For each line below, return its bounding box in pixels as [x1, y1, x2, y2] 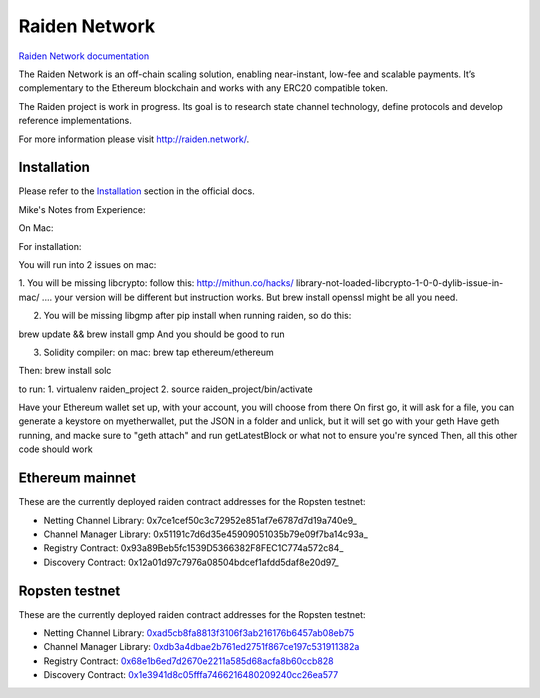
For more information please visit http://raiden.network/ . [18, 133, 250, 145]
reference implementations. [18, 115, 132, 127]
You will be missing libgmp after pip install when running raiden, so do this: [43, 310, 352, 322]
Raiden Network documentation [18, 50, 150, 62]
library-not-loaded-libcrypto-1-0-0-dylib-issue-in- [295, 277, 504, 289]
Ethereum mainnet [18, 470, 137, 487]
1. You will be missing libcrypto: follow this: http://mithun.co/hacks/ [18, 277, 294, 289]
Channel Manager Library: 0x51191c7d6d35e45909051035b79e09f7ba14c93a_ [43, 528, 369, 540]
